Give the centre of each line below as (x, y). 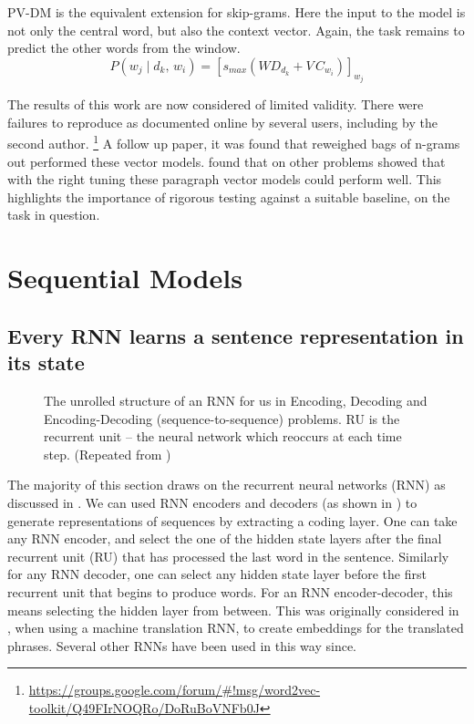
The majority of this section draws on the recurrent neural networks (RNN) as (227, 485)
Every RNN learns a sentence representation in (236, 335)
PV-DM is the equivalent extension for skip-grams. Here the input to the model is (237, 12)
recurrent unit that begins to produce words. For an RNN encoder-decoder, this (230, 591)
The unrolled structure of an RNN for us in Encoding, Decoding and (236, 400)
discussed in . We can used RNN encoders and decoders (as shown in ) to (212, 502)
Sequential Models (125, 278)
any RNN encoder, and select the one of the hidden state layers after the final (225, 538)
